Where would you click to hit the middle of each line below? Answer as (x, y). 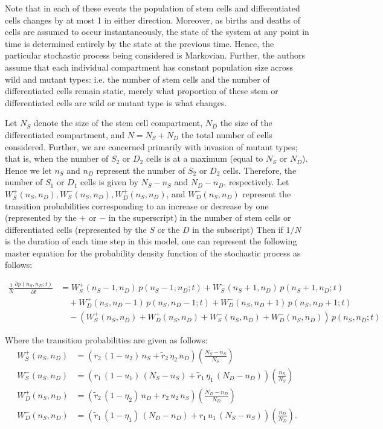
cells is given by (109, 182)
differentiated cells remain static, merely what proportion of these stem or (142, 91)
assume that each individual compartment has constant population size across (149, 67)
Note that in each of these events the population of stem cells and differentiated (153, 8)
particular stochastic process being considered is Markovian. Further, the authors (155, 55)
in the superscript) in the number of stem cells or (200, 218)
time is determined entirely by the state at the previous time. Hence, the (140, 43)
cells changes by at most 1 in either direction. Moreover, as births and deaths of (153, 20)
